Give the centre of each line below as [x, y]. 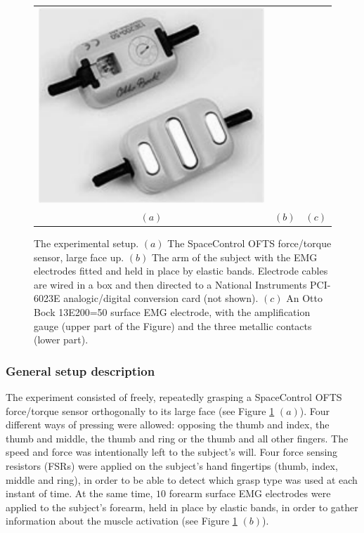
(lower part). [61, 340]
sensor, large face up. [79, 257]
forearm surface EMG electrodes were [250, 493]
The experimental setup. [86, 243]
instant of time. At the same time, [79, 493]
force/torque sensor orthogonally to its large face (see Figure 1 [140, 410]
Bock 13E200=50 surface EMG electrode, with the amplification [172, 312]
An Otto [304, 298]
